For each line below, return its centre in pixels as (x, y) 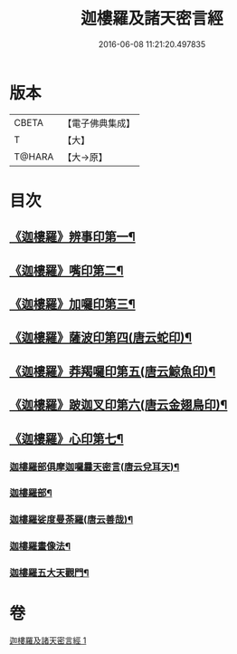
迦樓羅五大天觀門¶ (49, 573)
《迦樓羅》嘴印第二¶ (66, 270)
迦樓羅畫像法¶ (40, 546)
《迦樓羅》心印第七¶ (66, 439)
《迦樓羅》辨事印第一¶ (72, 237)
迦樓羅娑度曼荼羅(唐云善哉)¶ (71, 520)
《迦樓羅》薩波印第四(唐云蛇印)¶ (101, 337)
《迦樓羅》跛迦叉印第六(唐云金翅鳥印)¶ (118, 405)
